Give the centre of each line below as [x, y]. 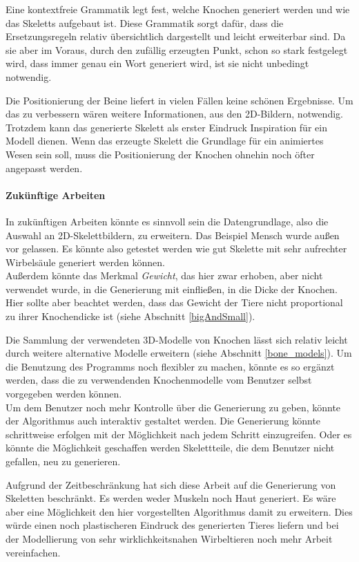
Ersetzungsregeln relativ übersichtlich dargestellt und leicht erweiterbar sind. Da [176, 36]
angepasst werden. [44, 168]
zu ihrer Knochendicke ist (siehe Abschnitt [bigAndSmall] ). [130, 316]
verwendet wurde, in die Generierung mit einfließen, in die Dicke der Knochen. [172, 289]
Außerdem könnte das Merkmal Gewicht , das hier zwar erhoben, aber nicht [164, 275]
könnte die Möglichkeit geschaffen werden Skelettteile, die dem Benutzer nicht [170, 448]
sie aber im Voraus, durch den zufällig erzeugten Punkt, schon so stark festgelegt [177, 49]
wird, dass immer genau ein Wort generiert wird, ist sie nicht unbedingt [157, 63]
